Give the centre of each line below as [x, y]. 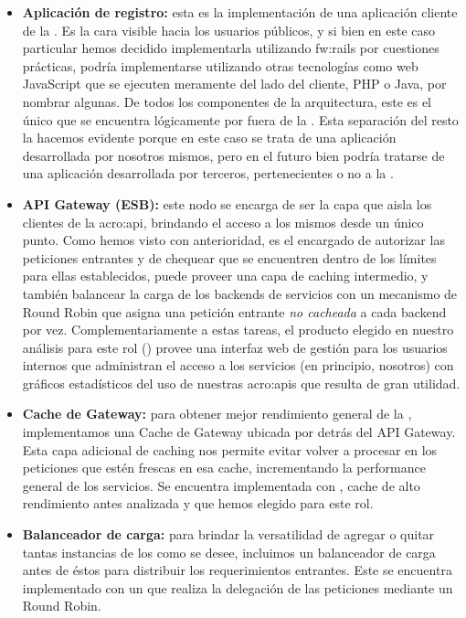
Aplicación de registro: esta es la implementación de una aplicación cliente [240, 12]
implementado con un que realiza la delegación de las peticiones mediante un [238, 587]
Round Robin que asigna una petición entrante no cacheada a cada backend [234, 311]
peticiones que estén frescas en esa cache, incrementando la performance [224, 468]
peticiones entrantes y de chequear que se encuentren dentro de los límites [229, 257]
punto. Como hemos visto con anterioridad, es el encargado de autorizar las [233, 240]
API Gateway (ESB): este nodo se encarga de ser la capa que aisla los [227, 203]
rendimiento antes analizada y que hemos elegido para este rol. [198, 503]
